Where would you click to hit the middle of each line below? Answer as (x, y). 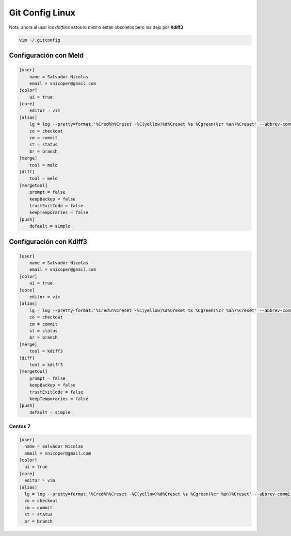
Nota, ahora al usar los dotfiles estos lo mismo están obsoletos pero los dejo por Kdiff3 (96, 27)
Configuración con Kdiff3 (48, 242)
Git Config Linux (42, 13)
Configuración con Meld (46, 55)
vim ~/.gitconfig (40, 40)
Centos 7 (20, 426)
